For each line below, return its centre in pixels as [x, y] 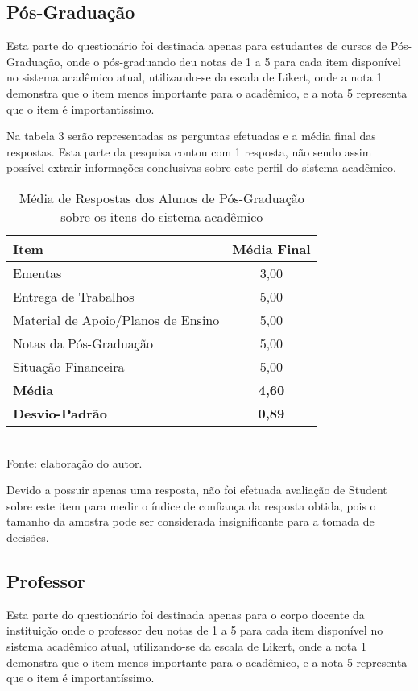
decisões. [28, 537]
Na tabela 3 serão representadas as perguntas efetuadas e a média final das [191, 136]
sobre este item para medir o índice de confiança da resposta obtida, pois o [191, 505]
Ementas [37, 273]
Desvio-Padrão [60, 413]
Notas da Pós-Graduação [83, 343]
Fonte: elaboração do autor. [74, 462]
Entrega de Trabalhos [74, 296]
